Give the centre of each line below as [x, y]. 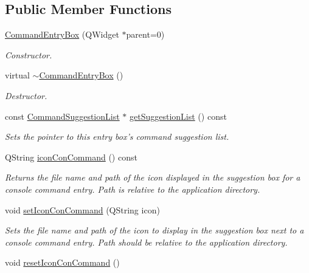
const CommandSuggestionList [62, 116]
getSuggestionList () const [178, 116]
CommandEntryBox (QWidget [62, 34]
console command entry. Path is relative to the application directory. [133, 189]
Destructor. [26, 95]
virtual [17, 75]
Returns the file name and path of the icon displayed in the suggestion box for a [153, 177]
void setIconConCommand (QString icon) [82, 209]
